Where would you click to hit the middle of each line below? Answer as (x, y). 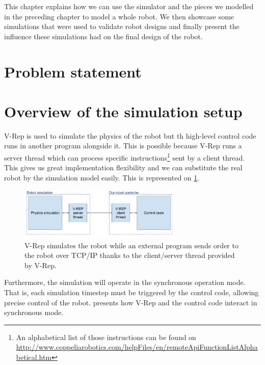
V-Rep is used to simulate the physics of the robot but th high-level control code (130, 135)
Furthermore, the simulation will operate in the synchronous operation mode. (125, 282)
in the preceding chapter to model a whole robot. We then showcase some (119, 16)
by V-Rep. (41, 265)
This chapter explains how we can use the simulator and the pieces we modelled (129, 6)
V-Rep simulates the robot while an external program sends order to (131, 245)
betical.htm (34, 357)
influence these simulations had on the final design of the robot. (103, 36)
